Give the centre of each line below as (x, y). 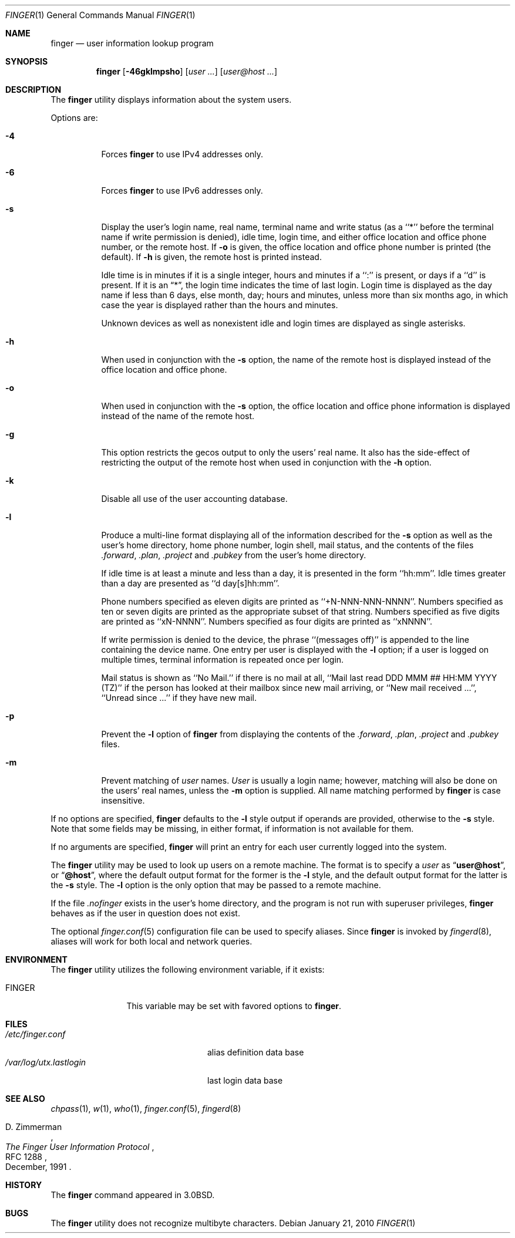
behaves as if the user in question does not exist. (145, 913)
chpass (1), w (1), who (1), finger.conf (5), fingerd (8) (146, 1109)
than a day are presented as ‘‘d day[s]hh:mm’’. (190, 583)
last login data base (245, 1080)
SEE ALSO (25, 1099)
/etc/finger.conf (36, 1034)
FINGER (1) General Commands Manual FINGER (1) (100, 15)
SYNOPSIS (27, 61)
